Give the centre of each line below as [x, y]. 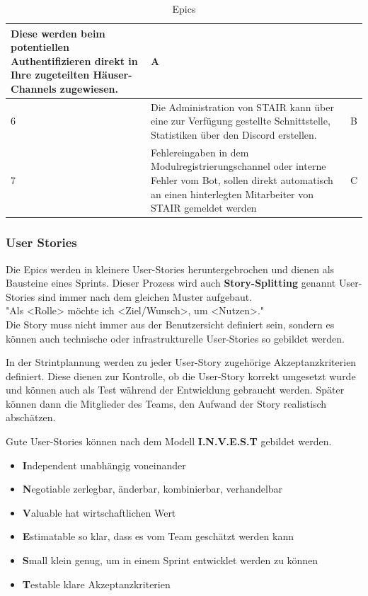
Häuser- [113, 75]
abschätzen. [31, 417]
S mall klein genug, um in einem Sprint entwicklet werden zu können [170, 560]
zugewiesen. [89, 88]
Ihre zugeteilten [50, 75]
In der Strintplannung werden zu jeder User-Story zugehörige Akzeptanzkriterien [181, 362]
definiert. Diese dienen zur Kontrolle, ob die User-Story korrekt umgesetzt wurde [181, 376]
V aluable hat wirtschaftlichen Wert [99, 512]
